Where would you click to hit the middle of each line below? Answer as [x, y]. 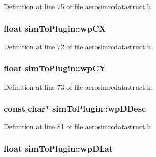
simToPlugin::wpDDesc [99, 108]
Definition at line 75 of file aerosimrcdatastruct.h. [78, 6]
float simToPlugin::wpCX [55, 28]
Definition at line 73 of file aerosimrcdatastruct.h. [78, 86]
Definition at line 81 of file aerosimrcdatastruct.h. [78, 126]
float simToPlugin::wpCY [55, 68]
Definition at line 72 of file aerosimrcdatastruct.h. [78, 46]
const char [25, 108]
